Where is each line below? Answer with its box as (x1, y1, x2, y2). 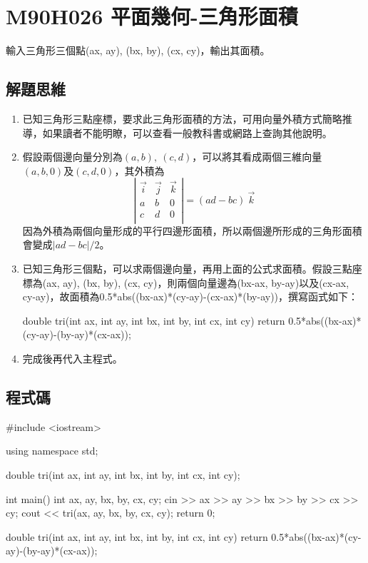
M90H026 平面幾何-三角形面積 (6, 1, 298, 31)
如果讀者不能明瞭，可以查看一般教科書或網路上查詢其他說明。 (42, 125, 332, 140)
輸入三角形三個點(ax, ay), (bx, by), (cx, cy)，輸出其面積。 (6, 43, 270, 58)
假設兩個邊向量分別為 (22, 149, 123, 164)
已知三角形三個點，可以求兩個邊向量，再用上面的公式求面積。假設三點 (22, 261, 352, 275)
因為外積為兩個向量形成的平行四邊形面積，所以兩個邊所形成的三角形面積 (22, 223, 362, 238)
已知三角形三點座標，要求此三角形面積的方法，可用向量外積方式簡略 (22, 111, 342, 126)
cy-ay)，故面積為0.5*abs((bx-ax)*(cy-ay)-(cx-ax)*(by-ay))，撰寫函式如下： (22, 289, 359, 304)
